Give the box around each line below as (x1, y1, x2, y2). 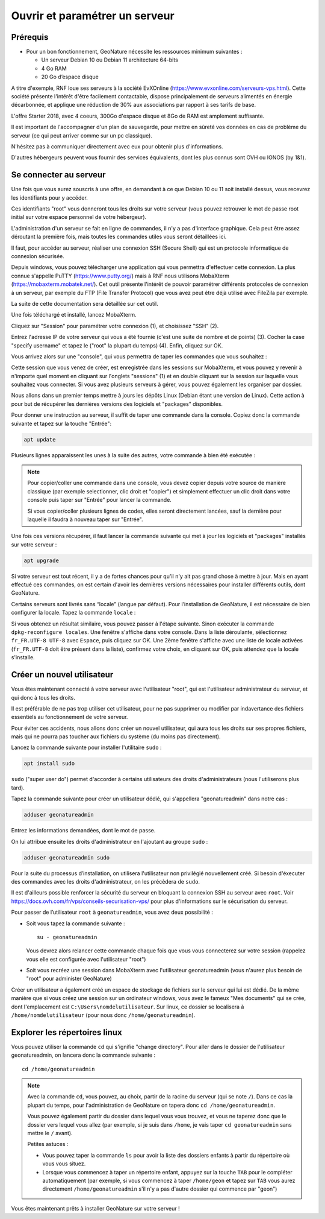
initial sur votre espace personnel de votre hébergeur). (11, 214, 147, 221)
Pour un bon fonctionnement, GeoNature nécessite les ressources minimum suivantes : (26, 48, 243, 55)
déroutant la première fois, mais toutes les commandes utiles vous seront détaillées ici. (11, 233, 227, 241)
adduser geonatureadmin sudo (23, 854, 110, 861)
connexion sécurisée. (11, 253, 64, 259)
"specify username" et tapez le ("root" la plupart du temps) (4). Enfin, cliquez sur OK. (11, 341, 223, 349)
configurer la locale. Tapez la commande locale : (11, 609, 136, 616)
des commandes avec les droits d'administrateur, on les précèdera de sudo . (11, 878, 200, 885)
